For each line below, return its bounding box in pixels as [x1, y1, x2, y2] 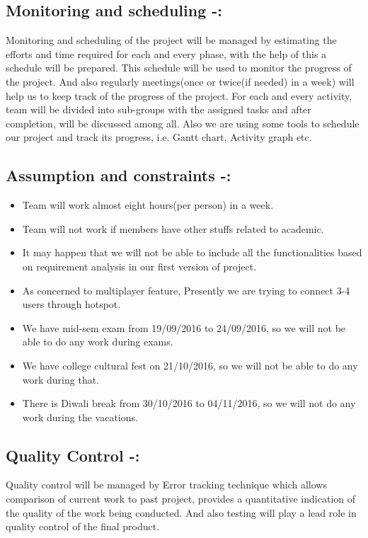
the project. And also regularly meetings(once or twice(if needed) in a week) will [6, 74, 355, 88]
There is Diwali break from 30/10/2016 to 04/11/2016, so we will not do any [22, 396, 356, 411]
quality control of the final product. [6, 519, 160, 534]
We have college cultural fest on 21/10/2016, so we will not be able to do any [22, 357, 358, 372]
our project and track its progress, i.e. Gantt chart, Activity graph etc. [6, 130, 312, 144]
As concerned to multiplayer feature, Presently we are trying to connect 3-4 [22, 282, 350, 297]
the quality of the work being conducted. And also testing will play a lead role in [6, 505, 357, 520]
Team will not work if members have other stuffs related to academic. [22, 221, 324, 236]
